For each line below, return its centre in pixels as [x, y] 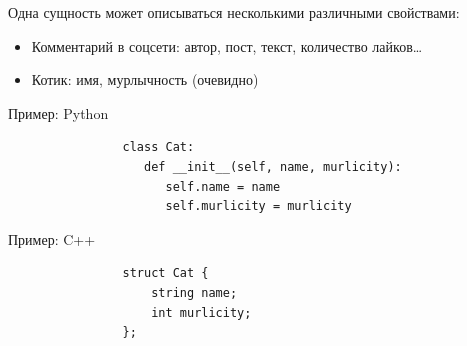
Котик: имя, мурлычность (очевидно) [145, 79]
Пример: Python [58, 112]
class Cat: [158, 147]
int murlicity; [201, 312]
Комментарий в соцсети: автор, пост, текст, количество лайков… [227, 45]
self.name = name [223, 186]
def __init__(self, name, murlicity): [273, 166]
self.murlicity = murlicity [258, 206]
